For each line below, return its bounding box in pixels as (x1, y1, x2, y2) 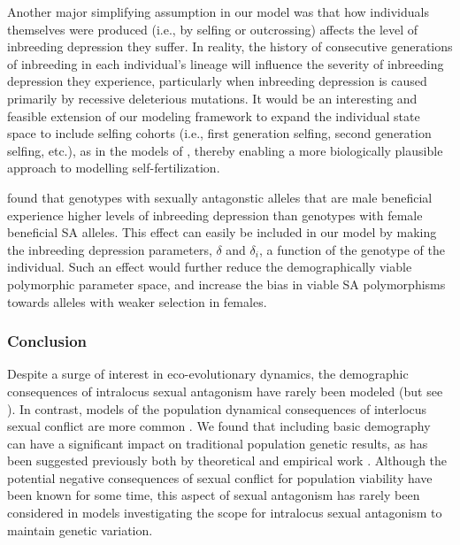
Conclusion (7, 330, 87, 352)
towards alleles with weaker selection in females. (7, 292, 267, 311)
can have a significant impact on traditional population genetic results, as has (7, 434, 428, 452)
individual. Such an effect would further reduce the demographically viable (7, 257, 412, 276)
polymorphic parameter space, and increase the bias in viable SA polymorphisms (7, 274, 446, 293)
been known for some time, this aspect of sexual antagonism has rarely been (7, 486, 420, 504)
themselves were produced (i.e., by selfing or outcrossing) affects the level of (7, 19, 418, 38)
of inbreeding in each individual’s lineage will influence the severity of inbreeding (7, 54, 444, 73)
